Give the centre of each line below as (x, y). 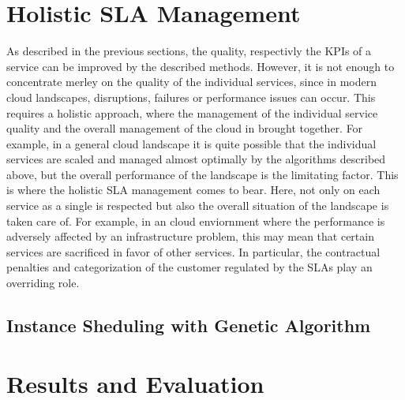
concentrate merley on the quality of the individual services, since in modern (191, 82)
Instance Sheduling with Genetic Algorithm (189, 325)
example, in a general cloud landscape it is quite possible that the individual (191, 143)
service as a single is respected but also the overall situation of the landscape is (198, 206)
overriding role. (43, 283)
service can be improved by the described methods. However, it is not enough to (201, 66)
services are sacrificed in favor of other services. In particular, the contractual (193, 251)
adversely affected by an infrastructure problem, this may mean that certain (190, 236)
